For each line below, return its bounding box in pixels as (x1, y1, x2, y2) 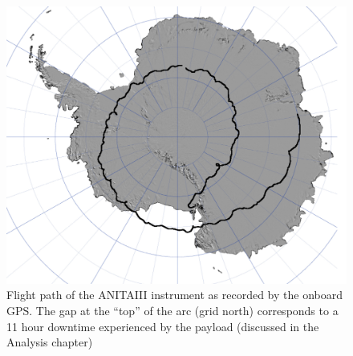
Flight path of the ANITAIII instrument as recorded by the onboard (6, 286, 343, 303)
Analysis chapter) (6, 334, 93, 350)
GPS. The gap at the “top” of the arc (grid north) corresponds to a (6, 301, 339, 318)
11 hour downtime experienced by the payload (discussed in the (6, 318, 319, 334)
